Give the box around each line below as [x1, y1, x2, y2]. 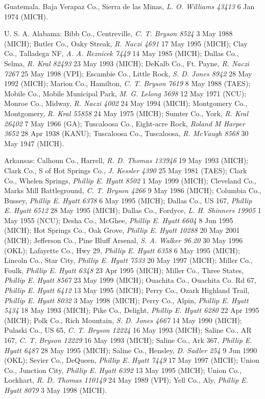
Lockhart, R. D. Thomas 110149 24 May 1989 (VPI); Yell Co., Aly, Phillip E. [4, 375, 248, 385]
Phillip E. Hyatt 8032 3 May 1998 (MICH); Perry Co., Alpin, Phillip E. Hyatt [4, 295, 249, 305]
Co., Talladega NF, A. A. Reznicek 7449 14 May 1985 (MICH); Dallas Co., [4, 48, 239, 59]
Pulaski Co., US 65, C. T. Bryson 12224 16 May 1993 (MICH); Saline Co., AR [4, 325, 252, 335]
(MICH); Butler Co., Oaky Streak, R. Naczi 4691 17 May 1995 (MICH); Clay [4, 38, 248, 48]
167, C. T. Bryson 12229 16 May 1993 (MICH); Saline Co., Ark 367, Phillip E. [4, 335, 252, 345]
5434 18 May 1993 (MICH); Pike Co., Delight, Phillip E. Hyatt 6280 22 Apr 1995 [4, 305, 259, 315]
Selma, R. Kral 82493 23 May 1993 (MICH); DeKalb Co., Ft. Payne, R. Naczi [4, 58, 249, 68]
